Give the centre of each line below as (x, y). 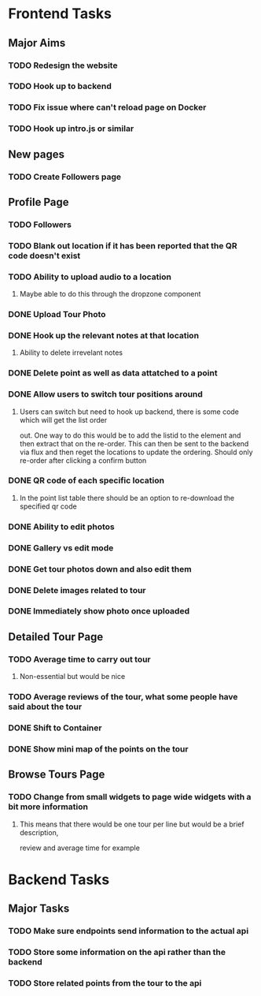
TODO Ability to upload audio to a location (90, 277)
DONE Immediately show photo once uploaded (99, 611)
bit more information (48, 807)
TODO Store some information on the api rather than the (117, 953)
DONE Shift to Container (55, 728)
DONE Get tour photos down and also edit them (100, 569)
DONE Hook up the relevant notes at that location (103, 335)
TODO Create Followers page (65, 177)
